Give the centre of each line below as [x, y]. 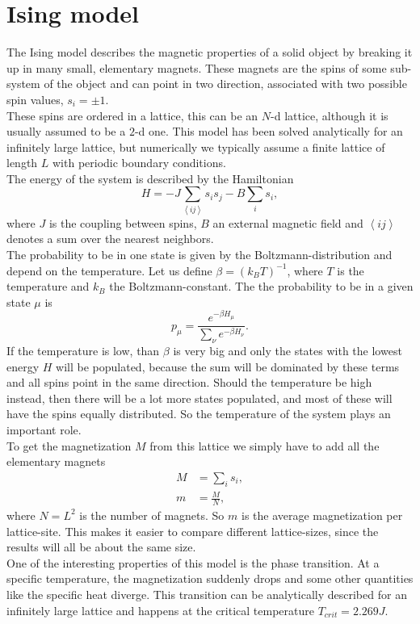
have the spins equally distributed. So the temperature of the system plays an [199, 414]
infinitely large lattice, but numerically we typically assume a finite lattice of [196, 147]
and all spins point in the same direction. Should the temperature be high [189, 382]
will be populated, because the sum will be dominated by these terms [228, 366]
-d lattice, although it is [330, 115]
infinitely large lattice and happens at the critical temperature [160, 610]
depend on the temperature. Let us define [109, 270]
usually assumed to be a [66, 131]
